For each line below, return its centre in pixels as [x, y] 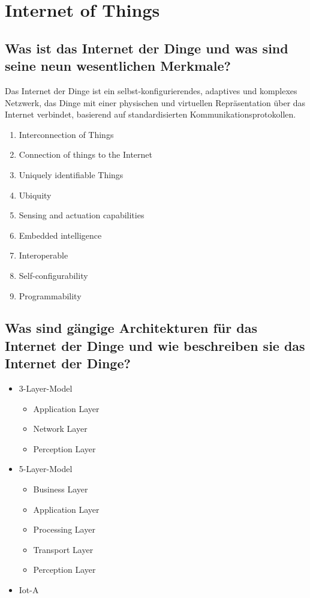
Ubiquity [35, 195]
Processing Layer [64, 529]
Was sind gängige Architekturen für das [131, 328]
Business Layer [61, 489]
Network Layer [60, 429]
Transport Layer [63, 549]
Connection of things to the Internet [85, 154]
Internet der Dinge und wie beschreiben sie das [155, 345]
